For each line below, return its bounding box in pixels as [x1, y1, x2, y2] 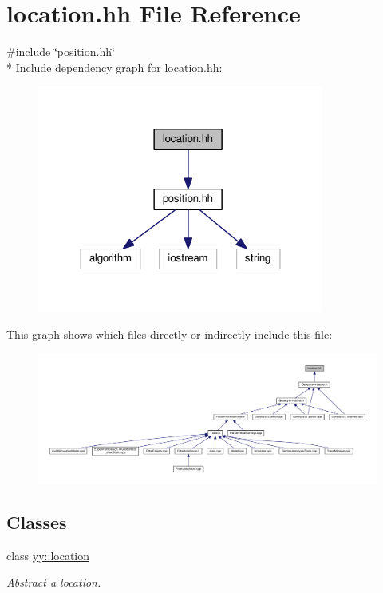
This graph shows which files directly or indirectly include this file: [6, 326, 333, 343]
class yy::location [6, 547, 90, 563]
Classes [6, 509, 67, 534]
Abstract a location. [6, 574, 101, 591]
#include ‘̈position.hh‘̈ [6, 43, 115, 60]
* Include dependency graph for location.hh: [6, 58, 223, 75]
